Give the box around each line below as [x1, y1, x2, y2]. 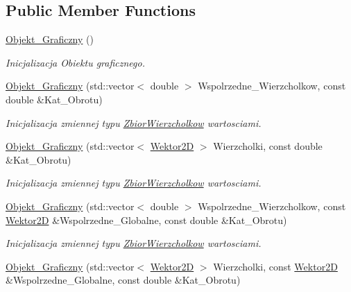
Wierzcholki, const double [213, 139, 323, 153]
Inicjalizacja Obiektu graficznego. [6, 55, 145, 69]
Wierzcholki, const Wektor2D [213, 259, 338, 273]
